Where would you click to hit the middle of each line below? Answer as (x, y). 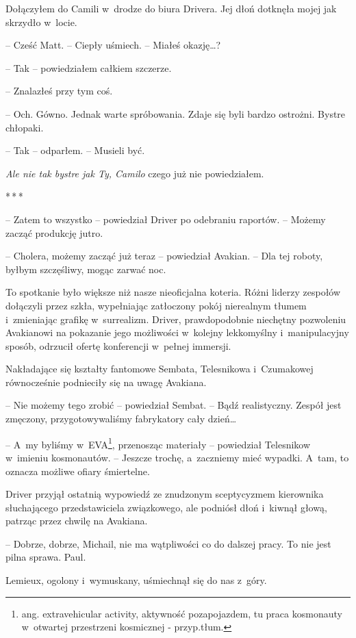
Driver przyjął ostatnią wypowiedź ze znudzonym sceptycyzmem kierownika (165, 494)
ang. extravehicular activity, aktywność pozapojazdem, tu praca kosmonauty (182, 613)
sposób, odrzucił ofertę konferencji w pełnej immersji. (118, 345)
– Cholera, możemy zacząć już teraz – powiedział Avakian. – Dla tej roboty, (164, 256)
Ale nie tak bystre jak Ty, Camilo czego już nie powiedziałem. (135, 173)
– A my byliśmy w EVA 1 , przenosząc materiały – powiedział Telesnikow (158, 443)
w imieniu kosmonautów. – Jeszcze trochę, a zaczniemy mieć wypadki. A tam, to (177, 457)
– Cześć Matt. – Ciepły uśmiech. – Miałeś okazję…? (113, 45)
